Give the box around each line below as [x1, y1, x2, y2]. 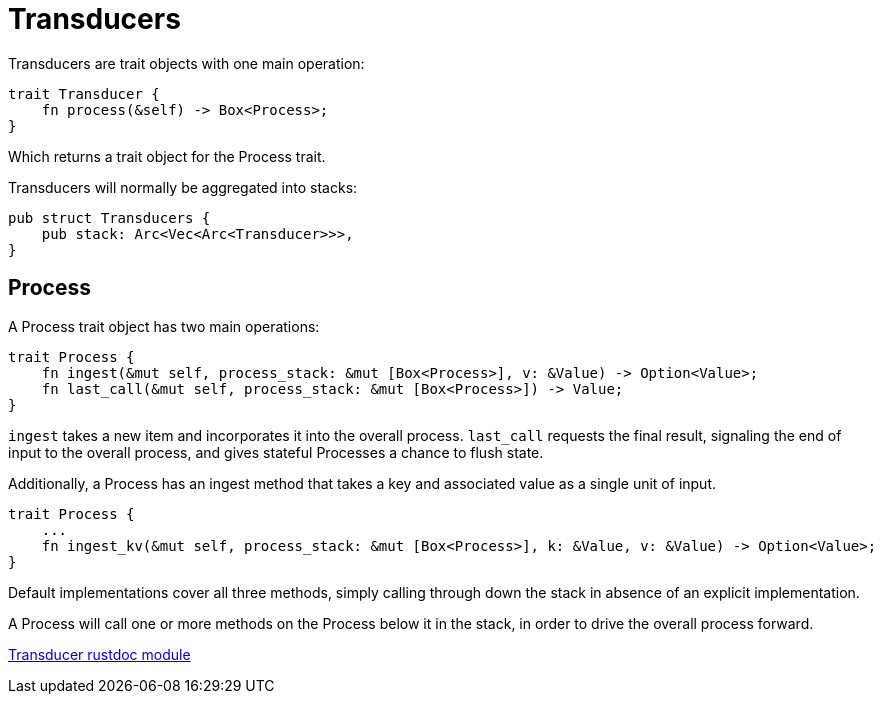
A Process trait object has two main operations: [8, 317, 320, 335]
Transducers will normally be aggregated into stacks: [8, 178, 358, 196]
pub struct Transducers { [8, 209, 211, 226]
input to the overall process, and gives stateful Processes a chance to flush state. [8, 443, 544, 461]
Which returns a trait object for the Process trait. [8, 147, 326, 165]
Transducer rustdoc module [8, 645, 191, 663]
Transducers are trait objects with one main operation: [8, 54, 365, 72]
